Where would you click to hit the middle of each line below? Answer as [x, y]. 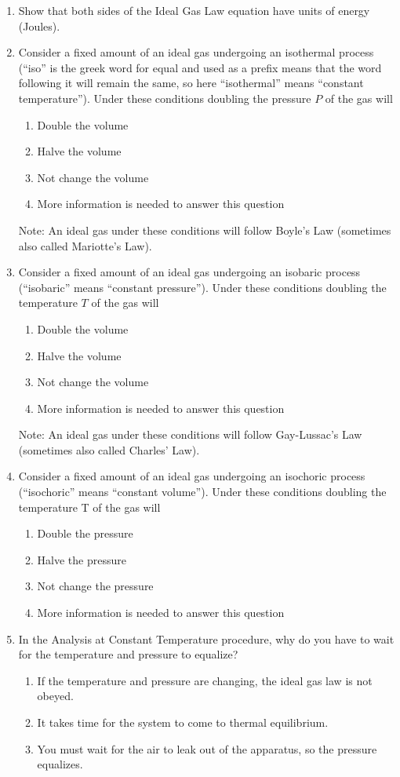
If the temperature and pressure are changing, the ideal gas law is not [205, 680]
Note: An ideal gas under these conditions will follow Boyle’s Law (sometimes [205, 230]
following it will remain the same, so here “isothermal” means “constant [191, 83]
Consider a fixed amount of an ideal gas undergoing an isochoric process [192, 476]
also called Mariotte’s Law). [85, 245]
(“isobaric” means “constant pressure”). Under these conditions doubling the [202, 287]
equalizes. [60, 764]
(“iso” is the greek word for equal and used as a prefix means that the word [200, 67]
